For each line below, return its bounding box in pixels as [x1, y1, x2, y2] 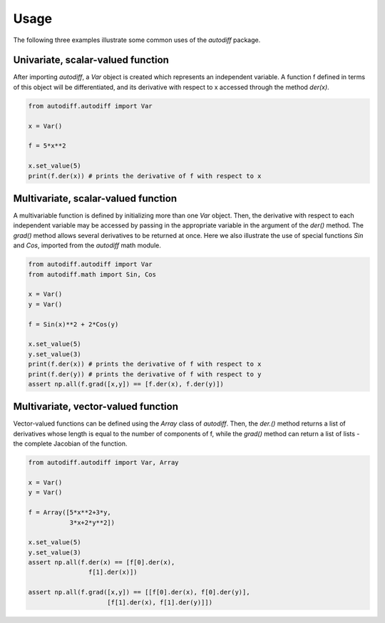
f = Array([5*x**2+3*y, [28, 508, 112, 517]
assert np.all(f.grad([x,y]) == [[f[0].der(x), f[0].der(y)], [28, 588, 250, 597]
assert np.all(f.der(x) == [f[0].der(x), [28, 558, 175, 567]
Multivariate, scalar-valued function [13, 192, 178, 205]
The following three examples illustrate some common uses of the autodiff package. [13, 36, 261, 44]
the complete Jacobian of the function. [13, 439, 128, 448]
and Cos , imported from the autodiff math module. [13, 241, 162, 249]
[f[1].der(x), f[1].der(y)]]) [107, 598, 213, 606]
